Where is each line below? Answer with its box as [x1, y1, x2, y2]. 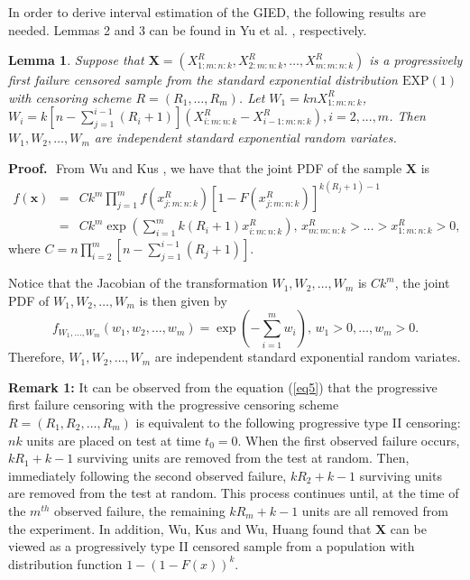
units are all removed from [301, 502, 448, 520]
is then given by [139, 290, 227, 309]
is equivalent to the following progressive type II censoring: [135, 413, 461, 432]
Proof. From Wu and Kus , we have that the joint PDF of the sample [8, 158, 402, 177]
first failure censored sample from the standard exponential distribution [8, 70, 398, 89]
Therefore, [8, 347, 65, 366]
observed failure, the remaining [54, 502, 226, 520]
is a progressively [369, 51, 463, 69]
